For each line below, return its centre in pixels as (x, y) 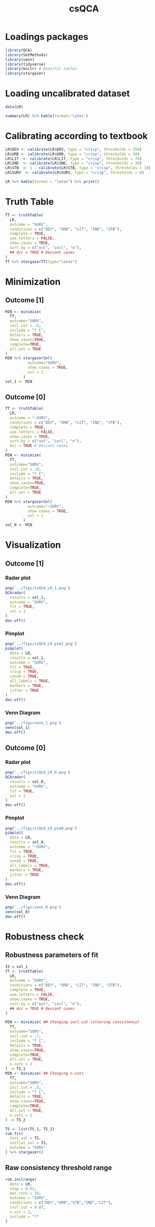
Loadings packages (47, 37)
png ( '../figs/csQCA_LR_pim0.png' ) (41, 828)
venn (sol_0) (17, 912)
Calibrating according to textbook (76, 136)
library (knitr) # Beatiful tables (41, 69)
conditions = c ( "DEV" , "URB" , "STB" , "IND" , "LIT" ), (61, 1203)
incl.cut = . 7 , (25, 1036)
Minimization (33, 282)
